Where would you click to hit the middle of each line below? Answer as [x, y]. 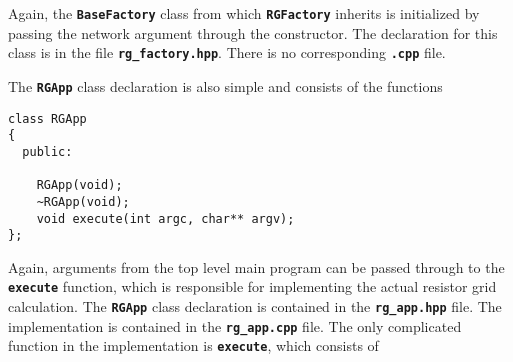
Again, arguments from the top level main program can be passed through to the [256, 266]
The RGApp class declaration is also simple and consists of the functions [225, 85]
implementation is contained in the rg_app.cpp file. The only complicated [235, 325]
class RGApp [47, 118]
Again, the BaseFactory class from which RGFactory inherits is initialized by [244, 13]
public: [47, 151]
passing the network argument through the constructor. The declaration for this [253, 32]
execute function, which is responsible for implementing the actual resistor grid [252, 286]
